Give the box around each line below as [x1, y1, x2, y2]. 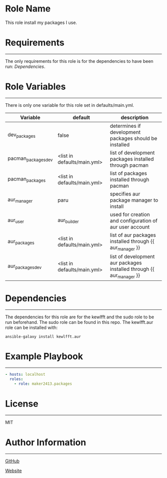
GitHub [5, 458, 20, 464]
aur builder [57, 217, 79, 225]
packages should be [110, 135, 158, 142]
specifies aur [110, 190, 141, 197]
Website [5, 468, 22, 474]
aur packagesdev [7, 262, 42, 270]
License [5, 398, 39, 409]
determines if [110, 122, 141, 129]
